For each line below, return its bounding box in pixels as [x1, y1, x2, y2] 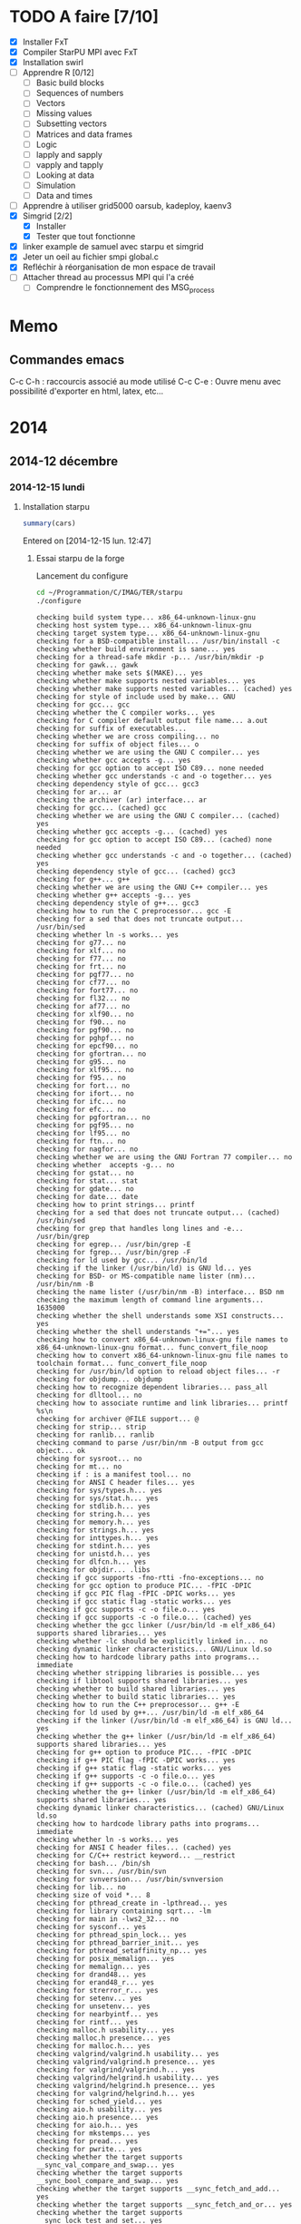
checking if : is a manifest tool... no [35, 1469, 191, 1479]
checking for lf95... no [35, 1128, 131, 1137]
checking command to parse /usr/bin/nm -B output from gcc [35, 1438, 265, 1448]
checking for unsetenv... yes [35, 2002, 151, 2011]
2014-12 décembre [9, 454, 119, 469]
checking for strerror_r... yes [35, 1985, 159, 1995]
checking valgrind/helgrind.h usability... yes [35, 2073, 219, 2083]
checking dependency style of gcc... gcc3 [35, 779, 199, 788]
